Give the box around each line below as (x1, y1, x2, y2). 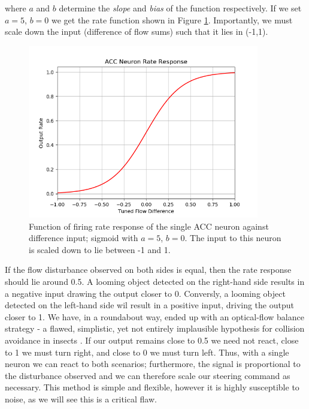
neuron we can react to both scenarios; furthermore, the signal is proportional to (5, 357, 301, 370)
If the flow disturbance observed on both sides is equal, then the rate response (5, 263, 292, 276)
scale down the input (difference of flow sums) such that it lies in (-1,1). (5, 25, 268, 38)
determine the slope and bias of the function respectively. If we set (59, 2, 302, 14)
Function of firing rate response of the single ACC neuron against (29, 219, 269, 232)
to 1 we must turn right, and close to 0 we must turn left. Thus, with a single (5, 345, 289, 358)
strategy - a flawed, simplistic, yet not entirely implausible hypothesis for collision (5, 322, 305, 335)
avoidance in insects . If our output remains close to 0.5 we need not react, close (5, 333, 299, 346)
